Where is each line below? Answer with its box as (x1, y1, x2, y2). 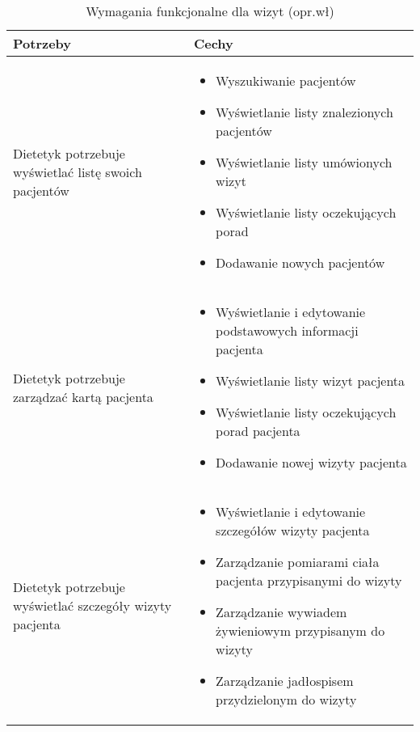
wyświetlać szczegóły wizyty (13, 596, 172, 615)
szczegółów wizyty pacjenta (216, 521, 370, 539)
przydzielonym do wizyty (216, 690, 357, 709)
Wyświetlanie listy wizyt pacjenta (216, 371, 405, 390)
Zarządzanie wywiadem (216, 603, 347, 621)
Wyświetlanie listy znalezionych (216, 103, 393, 121)
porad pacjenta (216, 421, 300, 440)
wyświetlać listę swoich (13, 162, 142, 181)
